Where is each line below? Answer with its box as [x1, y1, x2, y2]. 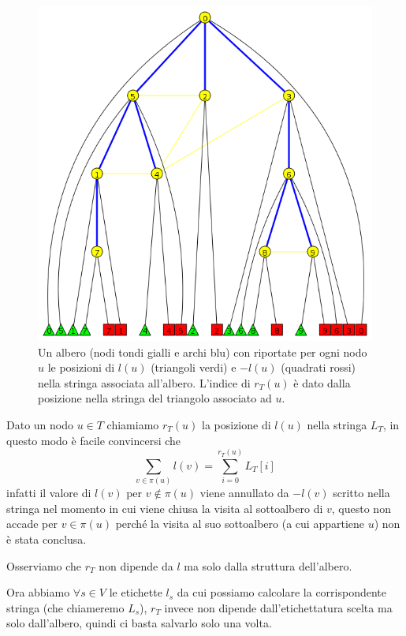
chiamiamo [106, 416, 159, 432]
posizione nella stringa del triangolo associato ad [38, 390, 272, 406]
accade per [6, 515, 58, 532]
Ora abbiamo [6, 584, 70, 600]
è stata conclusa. [6, 531, 87, 548]
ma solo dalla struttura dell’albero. [184, 557, 352, 574]
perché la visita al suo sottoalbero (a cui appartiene [115, 515, 365, 532]
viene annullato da [199, 484, 289, 501]
